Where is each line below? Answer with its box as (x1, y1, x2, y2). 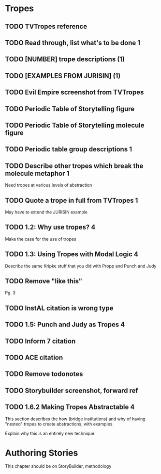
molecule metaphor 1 (5, 169, 70, 178)
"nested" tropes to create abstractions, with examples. (5, 421, 114, 427)
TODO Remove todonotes (5, 370, 83, 378)
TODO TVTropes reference (5, 22, 88, 31)
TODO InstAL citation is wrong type (5, 304, 114, 312)
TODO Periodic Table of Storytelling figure (5, 105, 135, 113)
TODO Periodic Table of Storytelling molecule (5, 121, 145, 129)
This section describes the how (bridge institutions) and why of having (5, 416, 146, 422)
